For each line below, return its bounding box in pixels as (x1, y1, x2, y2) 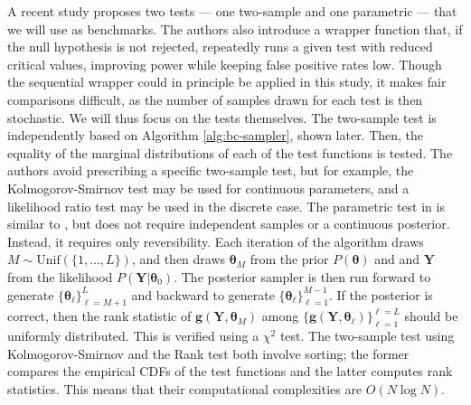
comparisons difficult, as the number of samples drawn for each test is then (7, 89, 423, 108)
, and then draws (131, 250, 226, 268)
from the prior (250, 250, 329, 268)
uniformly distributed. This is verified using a (7, 326, 259, 345)
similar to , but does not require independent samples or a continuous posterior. (7, 214, 450, 233)
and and (374, 250, 420, 268)
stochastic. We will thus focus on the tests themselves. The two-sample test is (7, 108, 437, 127)
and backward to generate (131, 285, 275, 304)
